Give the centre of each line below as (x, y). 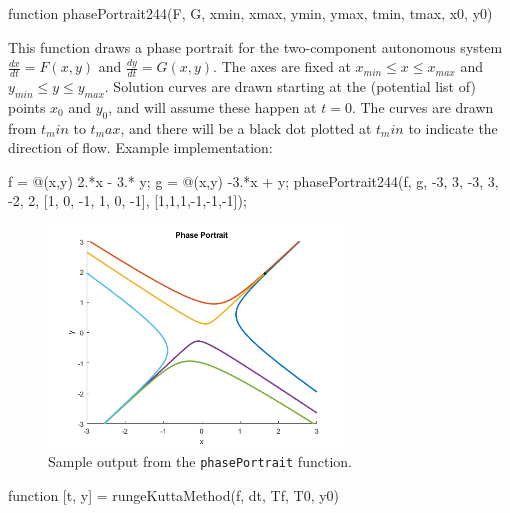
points (27, 106)
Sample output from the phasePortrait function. (200, 461)
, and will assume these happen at (212, 106)
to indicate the (453, 127)
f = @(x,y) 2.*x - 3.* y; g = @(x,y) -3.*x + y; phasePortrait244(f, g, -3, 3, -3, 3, (253, 180)
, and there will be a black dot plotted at (246, 127)
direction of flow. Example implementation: (140, 147)
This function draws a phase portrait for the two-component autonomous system (255, 46)
